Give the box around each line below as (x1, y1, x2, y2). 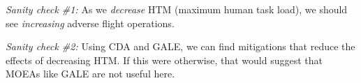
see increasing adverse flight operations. (6, 15, 175, 30)
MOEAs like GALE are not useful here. (6, 66, 175, 81)
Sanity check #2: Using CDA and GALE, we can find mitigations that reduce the (6, 39, 355, 54)
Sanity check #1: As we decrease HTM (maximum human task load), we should (6, 2, 348, 16)
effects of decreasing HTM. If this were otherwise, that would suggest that (6, 52, 323, 67)
